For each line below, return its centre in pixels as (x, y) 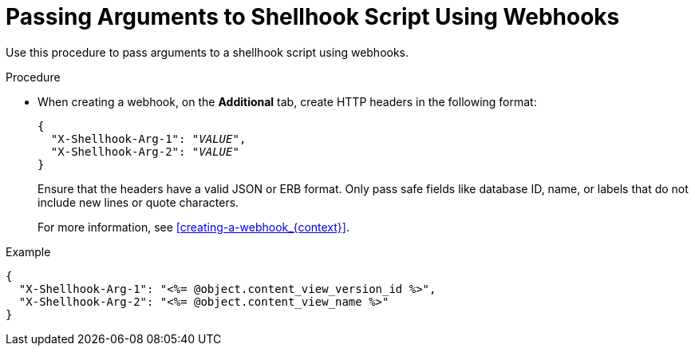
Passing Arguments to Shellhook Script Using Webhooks (313, 17)
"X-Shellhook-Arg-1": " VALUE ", (148, 138)
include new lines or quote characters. (138, 202)
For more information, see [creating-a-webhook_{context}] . (193, 227)
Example (28, 251)
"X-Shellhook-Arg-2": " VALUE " (145, 151)
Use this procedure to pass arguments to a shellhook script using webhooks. (207, 52)
